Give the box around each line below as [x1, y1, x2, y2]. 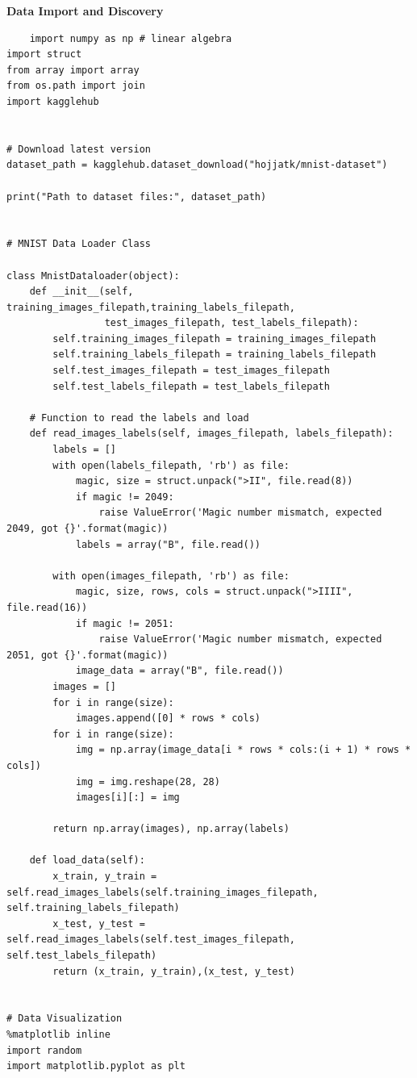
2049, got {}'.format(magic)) [6, 523, 169, 534]
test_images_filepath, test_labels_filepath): [104, 317, 359, 329]
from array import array [6, 64, 140, 76]
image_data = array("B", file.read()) [75, 665, 284, 677]
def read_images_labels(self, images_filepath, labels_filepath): [29, 428, 394, 440]
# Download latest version [6, 143, 151, 155]
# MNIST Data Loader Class [6, 238, 151, 250]
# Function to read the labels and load [29, 412, 249, 424]
